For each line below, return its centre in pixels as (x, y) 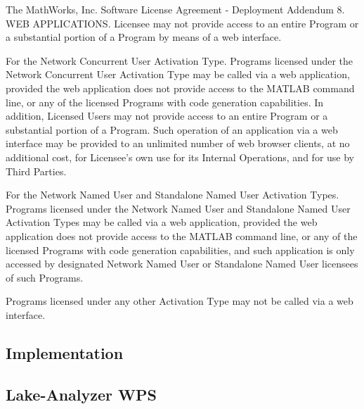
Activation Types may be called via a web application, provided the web (162, 222)
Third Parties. (36, 171)
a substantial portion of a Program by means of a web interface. (144, 37)
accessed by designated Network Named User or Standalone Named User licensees (182, 264)
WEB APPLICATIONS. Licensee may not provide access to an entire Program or (182, 23)
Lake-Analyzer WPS (81, 394)
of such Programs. (45, 277)
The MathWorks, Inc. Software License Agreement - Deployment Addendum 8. (175, 9)
